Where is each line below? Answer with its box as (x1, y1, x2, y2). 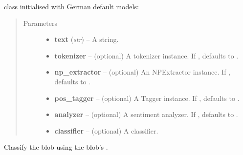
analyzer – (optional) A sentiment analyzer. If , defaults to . (54, 109, 238, 119)
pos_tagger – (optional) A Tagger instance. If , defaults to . (54, 93, 240, 103)
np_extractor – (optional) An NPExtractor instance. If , (54, 67, 230, 77)
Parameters (23, 18, 57, 28)
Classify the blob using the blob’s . (4, 142, 108, 152)
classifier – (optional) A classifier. (54, 125, 158, 136)
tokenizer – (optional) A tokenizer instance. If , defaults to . (54, 50, 239, 60)
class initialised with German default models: (4, 1, 139, 11)
